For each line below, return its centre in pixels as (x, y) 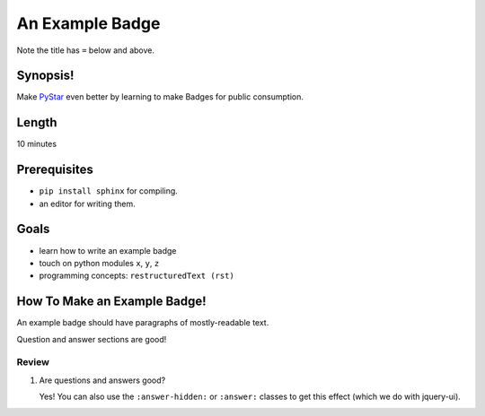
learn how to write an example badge (108, 250)
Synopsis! (45, 76)
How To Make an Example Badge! (111, 302)
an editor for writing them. (87, 204)
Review (33, 362)
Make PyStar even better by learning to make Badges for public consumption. (160, 97)
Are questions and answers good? (102, 380)
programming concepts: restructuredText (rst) (137, 276)
